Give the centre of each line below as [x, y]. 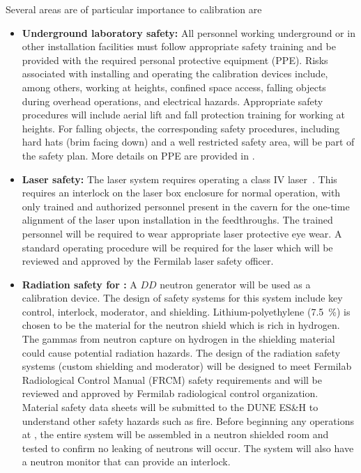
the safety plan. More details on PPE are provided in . [138, 155]
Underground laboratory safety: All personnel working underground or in [189, 32]
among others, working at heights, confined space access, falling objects [174, 87]
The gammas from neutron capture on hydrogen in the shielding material [178, 339]
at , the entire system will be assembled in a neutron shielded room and [175, 434]
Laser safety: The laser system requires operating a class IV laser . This [179, 179]
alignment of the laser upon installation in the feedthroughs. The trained [177, 220]
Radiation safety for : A [79, 284]
